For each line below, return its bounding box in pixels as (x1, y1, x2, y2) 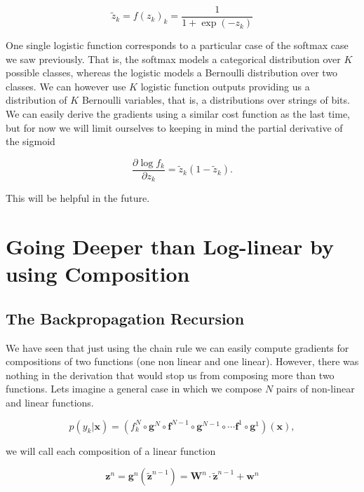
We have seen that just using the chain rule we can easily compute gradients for (6, 340, 349, 355)
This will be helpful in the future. (6, 191, 150, 205)
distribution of (6, 93, 67, 107)
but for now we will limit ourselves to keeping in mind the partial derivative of (6, 120, 343, 135)
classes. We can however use (6, 78, 126, 93)
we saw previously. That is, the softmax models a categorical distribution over (6, 51, 341, 66)
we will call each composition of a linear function (6, 443, 216, 458)
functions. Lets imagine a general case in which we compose (6, 381, 262, 396)
